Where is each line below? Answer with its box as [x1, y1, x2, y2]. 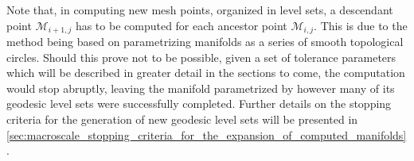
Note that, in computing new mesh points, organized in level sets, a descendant [6, 2, 393, 17]
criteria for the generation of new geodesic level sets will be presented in [6, 111, 358, 128]
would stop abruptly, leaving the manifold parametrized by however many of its [6, 79, 395, 96]
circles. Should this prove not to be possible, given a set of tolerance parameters [6, 48, 396, 65]
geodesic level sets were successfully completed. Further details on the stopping [6, 95, 392, 112]
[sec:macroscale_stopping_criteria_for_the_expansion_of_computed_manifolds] [6, 126, 407, 143]
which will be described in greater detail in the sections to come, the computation [6, 64, 405, 81]
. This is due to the [314, 17, 408, 33]
